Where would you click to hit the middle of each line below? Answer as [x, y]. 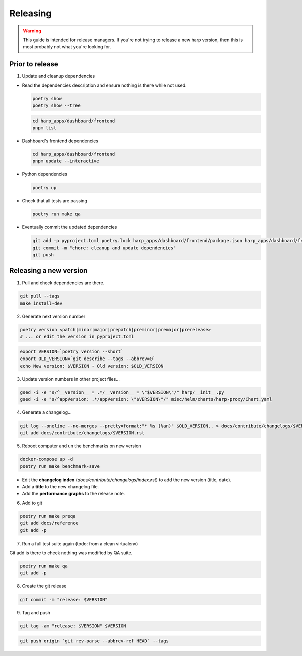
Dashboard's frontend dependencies [60, 141]
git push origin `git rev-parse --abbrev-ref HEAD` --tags [94, 641]
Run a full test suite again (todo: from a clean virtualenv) [80, 543]
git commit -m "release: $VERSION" [64, 600]
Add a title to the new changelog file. [60, 487]
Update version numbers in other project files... [71, 379]
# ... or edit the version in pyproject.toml [77, 337]
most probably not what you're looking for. [67, 47]
